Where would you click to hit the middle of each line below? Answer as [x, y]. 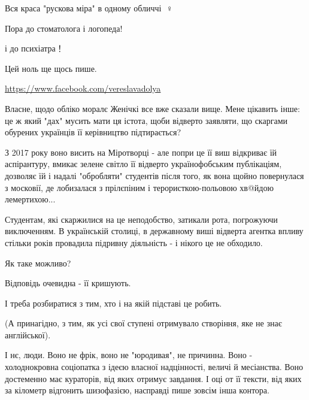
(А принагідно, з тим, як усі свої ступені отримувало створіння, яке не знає [143, 323]
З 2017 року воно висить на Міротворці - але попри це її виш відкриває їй [141, 152]
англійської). [28, 334]
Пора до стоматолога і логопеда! [64, 28]
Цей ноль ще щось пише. [51, 68]
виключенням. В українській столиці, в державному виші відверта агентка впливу [154, 231]
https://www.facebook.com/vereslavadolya [83, 88]
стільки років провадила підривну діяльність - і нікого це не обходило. [134, 242]
